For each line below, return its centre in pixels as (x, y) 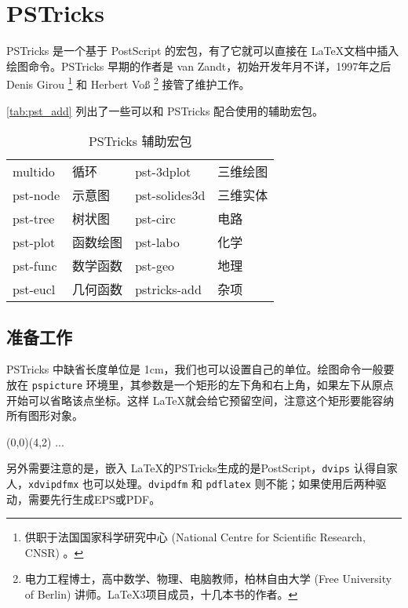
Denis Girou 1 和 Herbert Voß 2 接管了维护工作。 (128, 83)
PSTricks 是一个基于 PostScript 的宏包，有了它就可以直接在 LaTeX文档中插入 (203, 51)
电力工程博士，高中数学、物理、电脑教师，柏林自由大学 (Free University (208, 579)
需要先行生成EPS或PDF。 (94, 499)
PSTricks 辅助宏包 (140, 141)
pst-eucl (34, 289)
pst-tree (34, 218)
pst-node (36, 195)
